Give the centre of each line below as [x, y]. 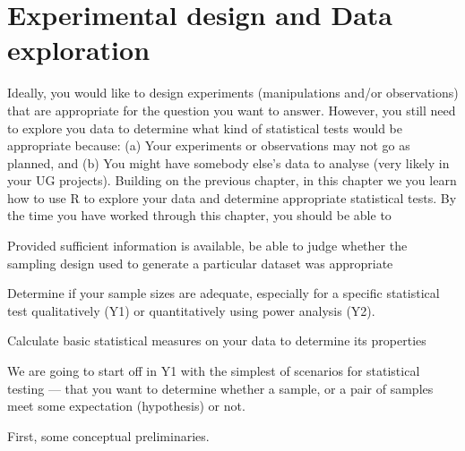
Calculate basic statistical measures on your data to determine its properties [217, 340]
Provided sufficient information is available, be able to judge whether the [207, 246]
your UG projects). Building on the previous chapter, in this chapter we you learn [232, 180]
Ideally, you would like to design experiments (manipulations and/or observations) [233, 93]
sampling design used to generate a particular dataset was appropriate [200, 263]
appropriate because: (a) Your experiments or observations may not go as [209, 145]
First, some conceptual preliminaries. [108, 435]
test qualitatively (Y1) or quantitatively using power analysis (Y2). [191, 310]
